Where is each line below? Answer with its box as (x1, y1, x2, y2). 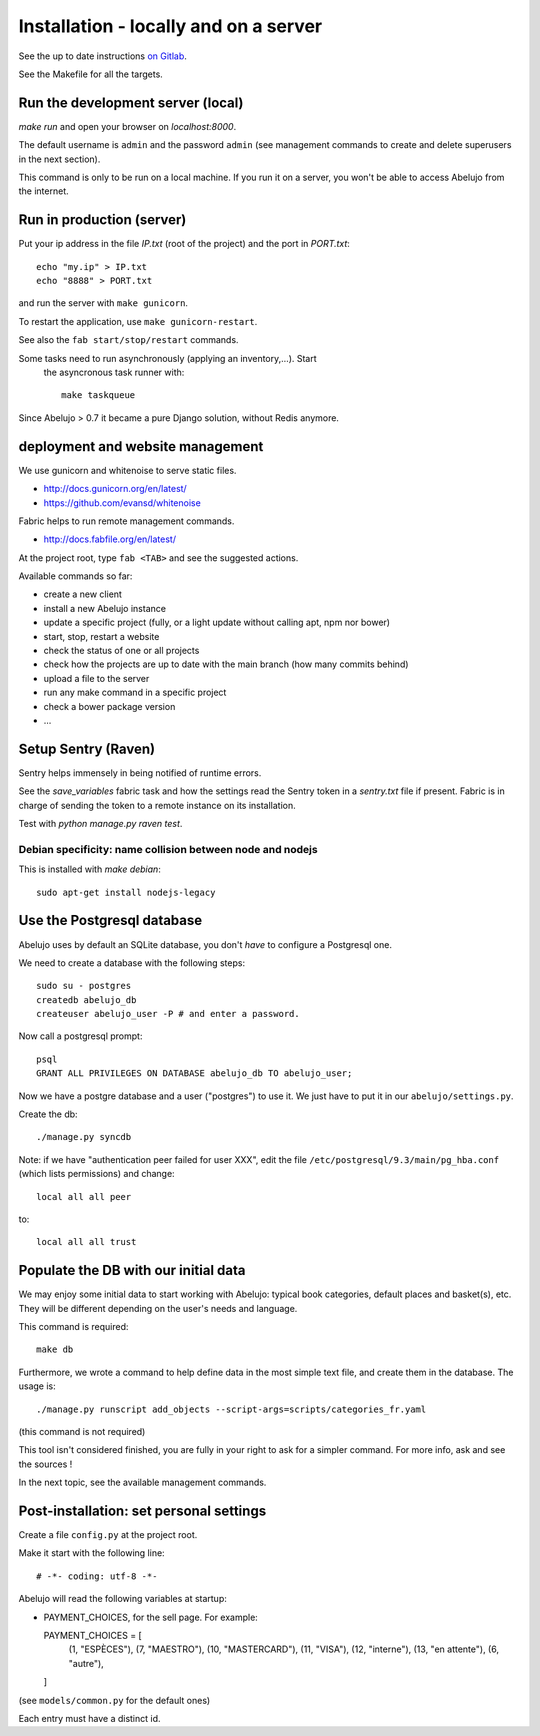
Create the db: (18, 1108, 79, 1120)
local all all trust (36, 1236, 137, 1248)
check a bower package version (43, 700, 176, 712)
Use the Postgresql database (18, 912, 203, 929)
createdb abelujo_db (36, 994, 137, 1005)
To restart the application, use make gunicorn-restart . (18, 315, 258, 327)
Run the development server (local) (18, 94, 244, 111)
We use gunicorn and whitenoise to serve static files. (18, 464, 237, 476)
